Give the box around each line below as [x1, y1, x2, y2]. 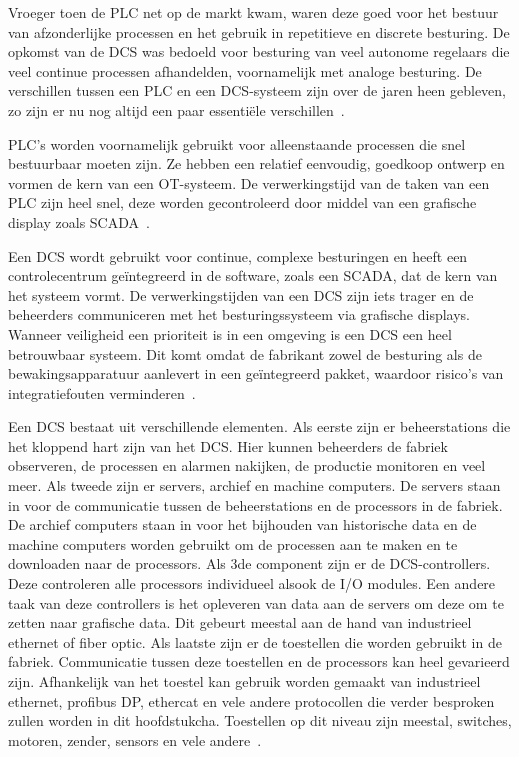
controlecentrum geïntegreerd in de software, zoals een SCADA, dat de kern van [8, 265, 498, 286]
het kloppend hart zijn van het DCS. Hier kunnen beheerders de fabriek [8, 435, 448, 456]
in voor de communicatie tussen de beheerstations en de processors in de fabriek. [8, 494, 503, 515]
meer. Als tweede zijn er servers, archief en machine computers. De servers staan [8, 475, 501, 496]
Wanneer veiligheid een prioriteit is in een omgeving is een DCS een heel [8, 323, 452, 344]
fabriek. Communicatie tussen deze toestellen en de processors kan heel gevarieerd [8, 651, 510, 672]
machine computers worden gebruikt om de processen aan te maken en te [8, 533, 458, 554]
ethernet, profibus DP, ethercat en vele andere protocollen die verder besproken [8, 690, 495, 711]
